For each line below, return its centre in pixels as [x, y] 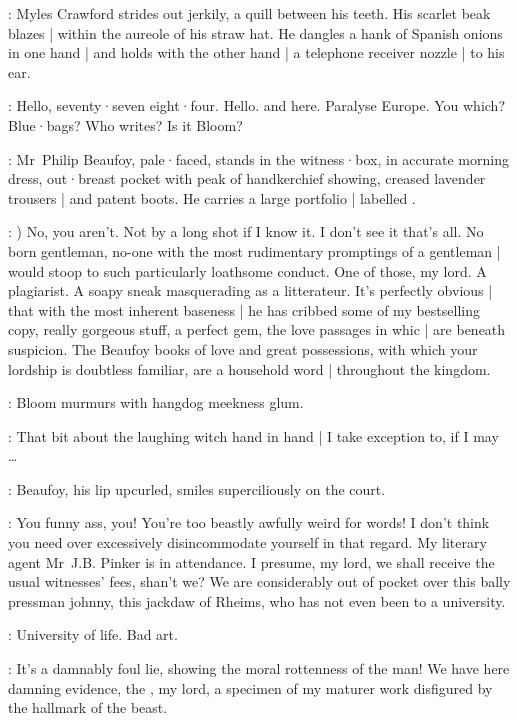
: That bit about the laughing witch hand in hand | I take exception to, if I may [253, 435]
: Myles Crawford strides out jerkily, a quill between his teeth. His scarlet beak [249, 13]
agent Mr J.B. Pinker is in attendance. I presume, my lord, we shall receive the [251, 561]
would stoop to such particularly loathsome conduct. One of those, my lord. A [247, 270]
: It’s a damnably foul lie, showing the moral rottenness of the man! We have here [259, 668]
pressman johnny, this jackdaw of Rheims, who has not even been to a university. [257, 600]
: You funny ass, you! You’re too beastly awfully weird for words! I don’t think [249, 522]
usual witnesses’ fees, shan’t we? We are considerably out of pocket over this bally [259, 581]
